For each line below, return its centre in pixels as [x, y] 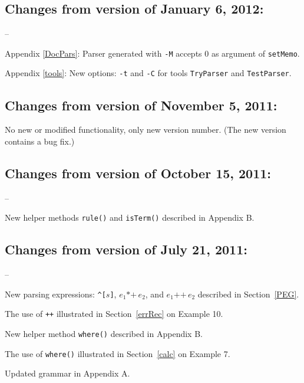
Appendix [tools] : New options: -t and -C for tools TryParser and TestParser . [148, 73]
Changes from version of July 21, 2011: [126, 249]
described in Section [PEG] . [248, 294]
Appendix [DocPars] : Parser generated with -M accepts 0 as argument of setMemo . [152, 53]
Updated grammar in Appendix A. [67, 373]
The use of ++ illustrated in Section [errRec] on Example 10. [114, 314]
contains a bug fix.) [40, 141]
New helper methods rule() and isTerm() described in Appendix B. [130, 217]
